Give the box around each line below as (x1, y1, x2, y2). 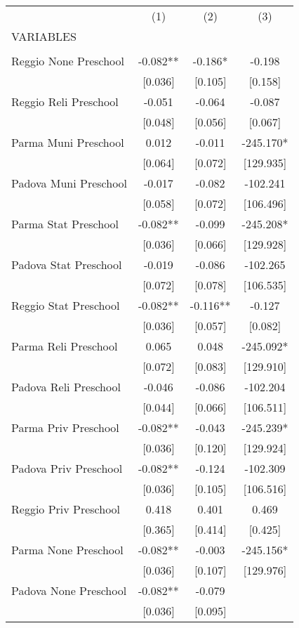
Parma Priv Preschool (11, 419, 119, 436)
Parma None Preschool (11, 542, 124, 558)
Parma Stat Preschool (11, 216, 119, 232)
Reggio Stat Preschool (11, 297, 120, 313)
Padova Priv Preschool (11, 460, 123, 476)
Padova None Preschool (11, 582, 127, 598)
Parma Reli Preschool (11, 338, 118, 354)
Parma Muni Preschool (11, 134, 124, 150)
